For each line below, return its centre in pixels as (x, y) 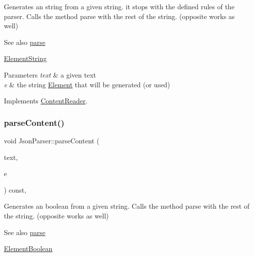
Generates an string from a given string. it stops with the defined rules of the (119, 6)
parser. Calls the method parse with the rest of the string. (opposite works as (119, 16)
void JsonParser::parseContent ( (52, 140)
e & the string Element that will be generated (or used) (87, 84)
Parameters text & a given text (50, 74)
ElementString (25, 58)
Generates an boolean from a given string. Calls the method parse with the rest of (127, 206)
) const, (15, 189)
